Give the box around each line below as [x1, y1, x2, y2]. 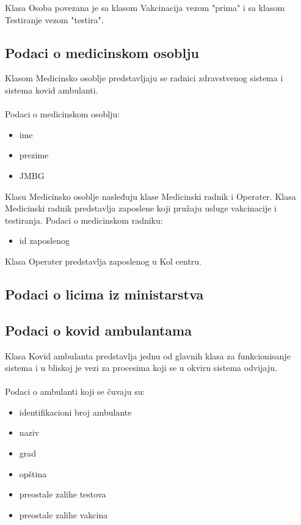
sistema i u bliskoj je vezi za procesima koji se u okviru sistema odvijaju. [5, 361, 277, 374]
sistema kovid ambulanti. [5, 83, 98, 96]
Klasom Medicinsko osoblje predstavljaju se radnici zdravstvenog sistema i [5, 72, 283, 84]
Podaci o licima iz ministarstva [5, 284, 204, 303]
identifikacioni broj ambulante [19, 405, 132, 418]
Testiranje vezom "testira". [5, 13, 104, 26]
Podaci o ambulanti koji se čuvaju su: [5, 385, 145, 398]
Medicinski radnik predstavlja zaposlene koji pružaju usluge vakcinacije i [5, 202, 277, 215]
